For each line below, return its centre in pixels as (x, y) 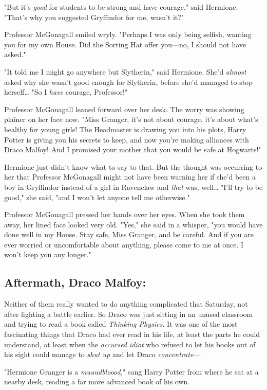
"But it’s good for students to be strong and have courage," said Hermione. (121, 7)
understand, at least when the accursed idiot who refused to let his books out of (130, 344)
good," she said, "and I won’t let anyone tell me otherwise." (97, 197)
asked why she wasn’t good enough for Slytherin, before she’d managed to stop (128, 82)
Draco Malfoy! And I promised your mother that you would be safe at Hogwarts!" (133, 149)
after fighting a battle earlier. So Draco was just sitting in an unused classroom (129, 314)
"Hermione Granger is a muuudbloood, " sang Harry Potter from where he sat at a (131, 371)
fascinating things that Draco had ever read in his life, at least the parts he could (132, 334)
